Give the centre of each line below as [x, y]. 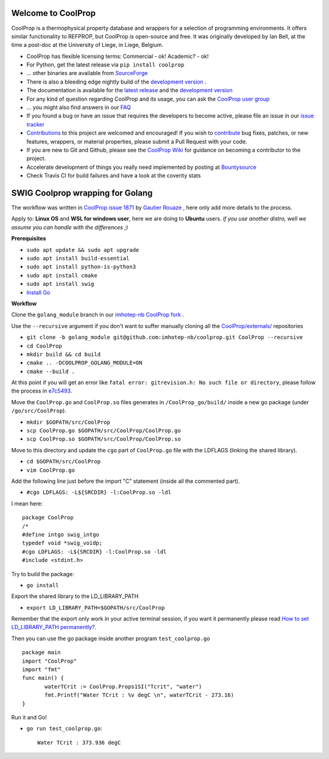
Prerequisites [29, 238]
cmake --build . [51, 371]
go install [43, 585]
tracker [36, 124]
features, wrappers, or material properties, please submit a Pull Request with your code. [137, 141]
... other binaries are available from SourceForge [87, 73]
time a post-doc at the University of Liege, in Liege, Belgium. [87, 45]
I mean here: [27, 504]
